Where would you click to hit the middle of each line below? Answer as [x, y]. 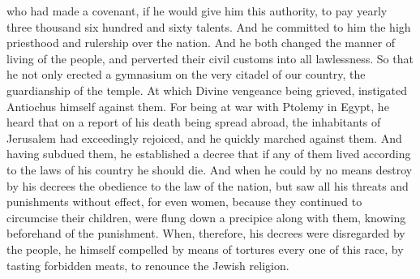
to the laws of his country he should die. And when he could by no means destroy [210, 169]
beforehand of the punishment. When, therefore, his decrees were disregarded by [206, 233]
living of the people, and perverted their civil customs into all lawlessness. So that [210, 58]
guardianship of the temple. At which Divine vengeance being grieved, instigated [207, 90]
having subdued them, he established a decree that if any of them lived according [209, 154]
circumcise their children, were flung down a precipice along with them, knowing [206, 217]
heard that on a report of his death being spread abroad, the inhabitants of [194, 122]
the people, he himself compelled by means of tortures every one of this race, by [205, 249]
